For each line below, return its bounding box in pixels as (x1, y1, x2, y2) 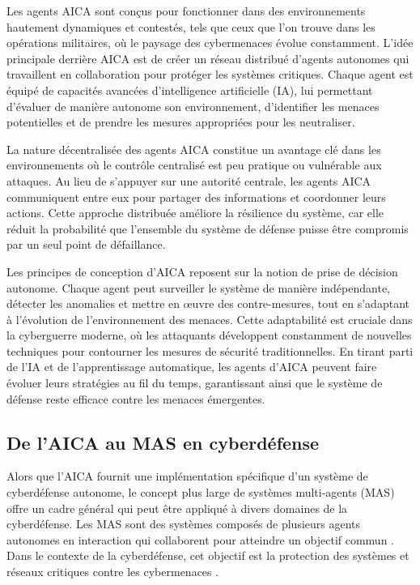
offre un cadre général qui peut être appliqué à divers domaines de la (6, 499, 348, 516)
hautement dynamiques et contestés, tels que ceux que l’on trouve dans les (6, 18, 375, 35)
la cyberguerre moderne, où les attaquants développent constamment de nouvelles (6, 327, 412, 344)
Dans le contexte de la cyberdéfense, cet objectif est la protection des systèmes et (6, 547, 409, 564)
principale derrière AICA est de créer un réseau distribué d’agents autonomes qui (6, 49, 409, 66)
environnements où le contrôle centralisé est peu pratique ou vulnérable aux (6, 156, 382, 173)
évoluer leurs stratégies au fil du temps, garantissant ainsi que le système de (6, 374, 383, 391)
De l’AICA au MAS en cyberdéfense (6, 429, 320, 455)
